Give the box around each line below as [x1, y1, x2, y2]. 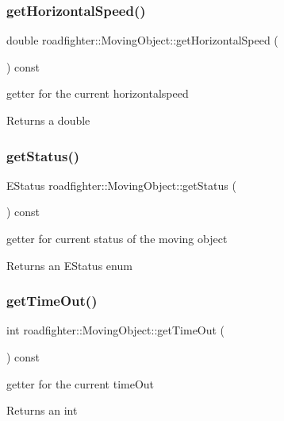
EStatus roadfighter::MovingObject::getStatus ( [6, 176, 236, 193]
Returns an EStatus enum [6, 257, 132, 273]
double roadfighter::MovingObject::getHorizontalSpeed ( [6, 32, 278, 48]
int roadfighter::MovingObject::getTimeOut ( [6, 322, 225, 338]
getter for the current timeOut [6, 375, 155, 392]
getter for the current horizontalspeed [6, 85, 189, 102]
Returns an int [6, 402, 78, 419]
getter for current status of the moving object [6, 230, 228, 246]
